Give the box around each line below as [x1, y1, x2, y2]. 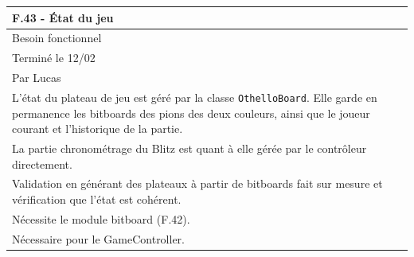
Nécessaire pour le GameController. [12, 230, 185, 247]
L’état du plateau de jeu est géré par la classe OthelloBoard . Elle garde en [12, 88, 377, 105]
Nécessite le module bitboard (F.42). [12, 210, 190, 227]
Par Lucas [12, 69, 61, 86]
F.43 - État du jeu [12, 9, 114, 25]
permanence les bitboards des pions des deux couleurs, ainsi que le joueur [12, 104, 370, 121]
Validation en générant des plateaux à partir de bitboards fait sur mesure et [12, 175, 383, 192]
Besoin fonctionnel [12, 29, 102, 46]
